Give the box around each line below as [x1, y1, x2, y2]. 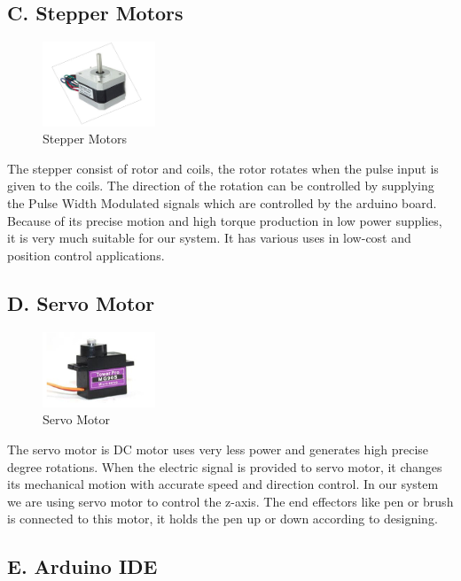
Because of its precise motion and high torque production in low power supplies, [7, 211, 442, 229]
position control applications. [7, 245, 165, 264]
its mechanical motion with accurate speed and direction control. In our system [7, 475, 439, 493]
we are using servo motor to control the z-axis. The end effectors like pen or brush [7, 492, 454, 510]
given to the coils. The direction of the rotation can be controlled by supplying [7, 176, 434, 195]
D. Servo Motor [7, 289, 155, 316]
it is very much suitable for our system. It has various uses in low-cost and [7, 229, 411, 247]
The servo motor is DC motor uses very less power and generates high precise [7, 439, 429, 458]
